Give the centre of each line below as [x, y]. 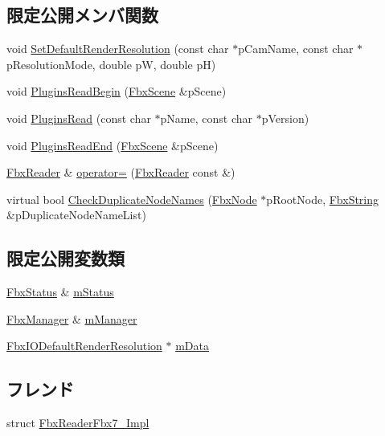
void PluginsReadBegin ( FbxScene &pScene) [117, 91]
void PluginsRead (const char [79, 118]
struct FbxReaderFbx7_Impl [78, 423]
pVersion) [285, 118]
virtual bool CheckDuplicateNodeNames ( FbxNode [132, 199]
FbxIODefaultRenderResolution [84, 346]
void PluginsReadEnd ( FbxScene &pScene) [113, 145]
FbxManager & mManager [72, 318]
